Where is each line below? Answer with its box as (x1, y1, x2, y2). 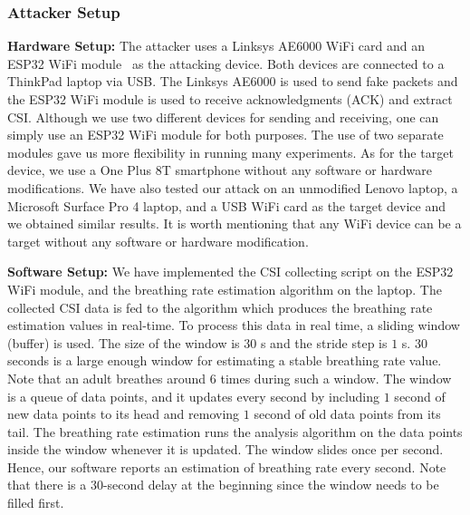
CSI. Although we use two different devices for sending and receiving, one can (7, 107, 439, 126)
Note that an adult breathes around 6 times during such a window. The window (7, 368, 452, 387)
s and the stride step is (260, 333, 388, 352)
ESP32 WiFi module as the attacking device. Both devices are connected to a (7, 53, 445, 73)
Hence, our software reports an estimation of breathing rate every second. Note (7, 457, 446, 476)
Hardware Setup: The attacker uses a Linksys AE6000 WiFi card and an (7, 36, 425, 55)
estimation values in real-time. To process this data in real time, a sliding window (7, 316, 460, 335)
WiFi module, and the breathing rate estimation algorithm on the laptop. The (7, 279, 442, 298)
